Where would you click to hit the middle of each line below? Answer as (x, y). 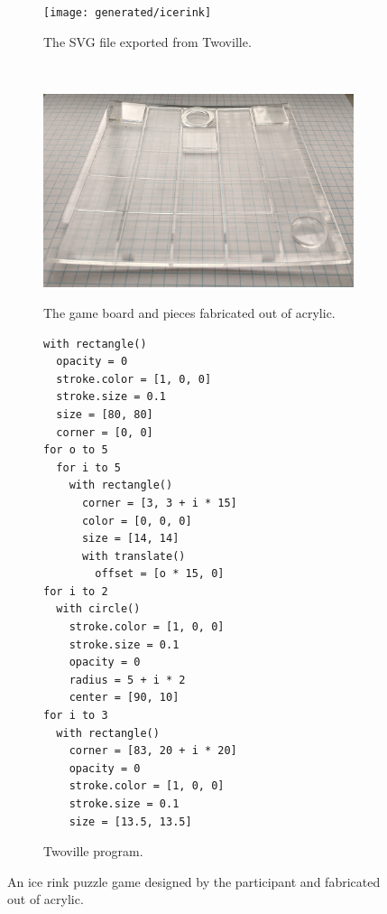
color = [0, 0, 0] (137, 521)
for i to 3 (76, 716)
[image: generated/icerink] (128, 13)
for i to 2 (76, 591)
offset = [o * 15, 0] (160, 574)
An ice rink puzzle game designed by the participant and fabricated (194, 881)
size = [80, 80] (105, 414)
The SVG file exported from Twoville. (147, 41)
